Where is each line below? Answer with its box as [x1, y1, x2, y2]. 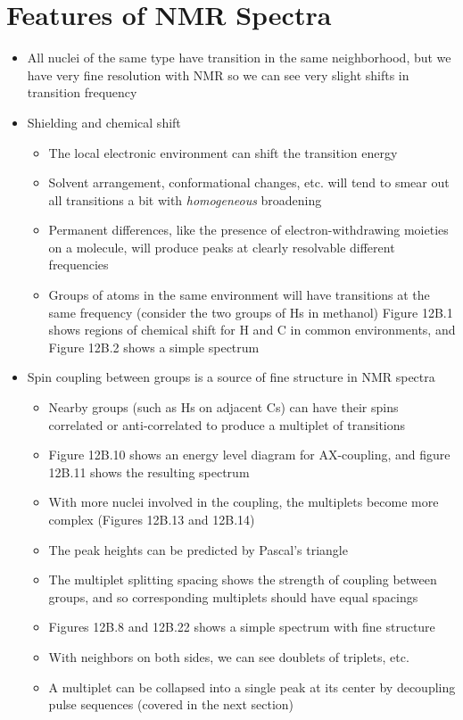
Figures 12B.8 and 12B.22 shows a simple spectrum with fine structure [48, 617, 435, 636]
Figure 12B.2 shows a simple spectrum [48, 337, 260, 356]
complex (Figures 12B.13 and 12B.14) [48, 510, 255, 528]
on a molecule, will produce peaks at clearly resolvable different [48, 237, 395, 256]
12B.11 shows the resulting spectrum [48, 462, 250, 481]
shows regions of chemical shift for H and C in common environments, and [48, 320, 456, 339]
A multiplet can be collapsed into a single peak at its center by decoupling [48, 677, 456, 696]
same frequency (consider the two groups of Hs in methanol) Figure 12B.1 [48, 302, 453, 321]
